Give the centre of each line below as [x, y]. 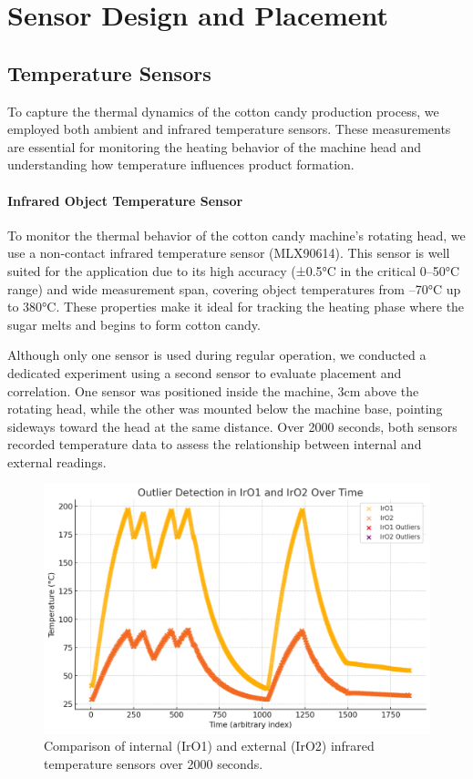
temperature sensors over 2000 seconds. [154, 763]
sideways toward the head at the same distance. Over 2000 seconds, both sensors [232, 426]
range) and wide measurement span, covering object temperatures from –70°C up [234, 288]
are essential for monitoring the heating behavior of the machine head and [215, 146]
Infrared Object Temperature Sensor [125, 200]
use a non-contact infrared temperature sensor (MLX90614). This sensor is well [229, 253]
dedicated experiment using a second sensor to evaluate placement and [205, 372]
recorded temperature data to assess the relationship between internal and [215, 444]
